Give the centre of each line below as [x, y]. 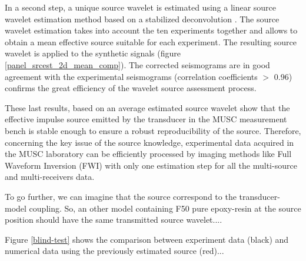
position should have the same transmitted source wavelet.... [114, 220]
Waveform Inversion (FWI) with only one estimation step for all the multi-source [151, 165]
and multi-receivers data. [50, 177]
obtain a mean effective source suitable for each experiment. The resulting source [151, 41]
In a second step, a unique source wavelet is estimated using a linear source [141, 7]
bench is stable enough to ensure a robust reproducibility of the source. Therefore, [153, 130]
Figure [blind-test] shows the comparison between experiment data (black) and [147, 239]
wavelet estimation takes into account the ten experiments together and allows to [151, 30]
